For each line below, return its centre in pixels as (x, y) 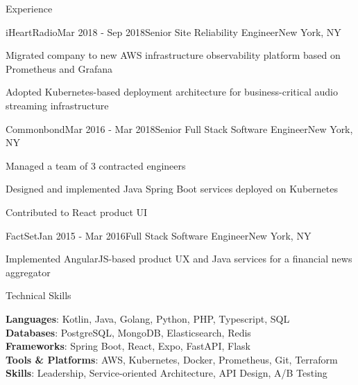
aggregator (28, 272)
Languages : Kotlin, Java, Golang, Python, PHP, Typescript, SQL (148, 318)
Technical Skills (39, 295)
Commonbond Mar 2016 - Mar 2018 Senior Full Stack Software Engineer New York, (179, 128)
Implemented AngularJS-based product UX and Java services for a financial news (179, 259)
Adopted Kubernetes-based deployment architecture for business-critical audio (172, 92)
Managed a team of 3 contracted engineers (96, 165)
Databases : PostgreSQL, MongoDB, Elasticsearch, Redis (128, 332)
